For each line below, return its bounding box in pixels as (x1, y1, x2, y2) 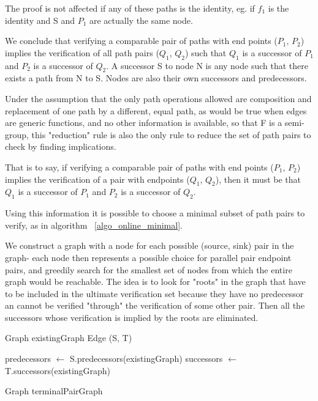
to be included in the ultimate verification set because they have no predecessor (5, 287, 304, 300)
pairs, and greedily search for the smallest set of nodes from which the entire (5, 263, 292, 276)
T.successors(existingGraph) (5, 364, 111, 377)
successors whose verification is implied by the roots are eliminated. (5, 311, 259, 323)
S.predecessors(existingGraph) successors (70, 352, 223, 365)
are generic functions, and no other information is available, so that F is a (5, 116, 282, 129)
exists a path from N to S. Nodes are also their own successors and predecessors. (5, 72, 307, 84)
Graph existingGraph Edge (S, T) (5, 331, 132, 344)
